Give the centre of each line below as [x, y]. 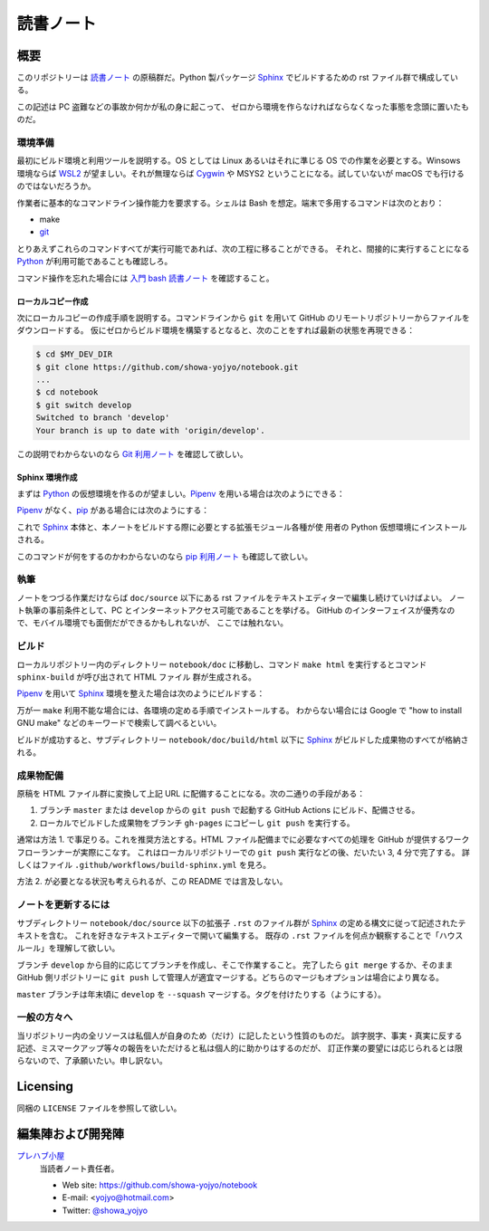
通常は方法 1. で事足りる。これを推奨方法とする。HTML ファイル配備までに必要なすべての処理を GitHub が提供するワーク [243, 840]
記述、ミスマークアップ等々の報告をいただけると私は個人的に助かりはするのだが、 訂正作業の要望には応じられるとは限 [240, 1048]
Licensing [45, 1087]
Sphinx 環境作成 [47, 477]
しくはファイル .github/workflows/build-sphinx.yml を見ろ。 [144, 865]
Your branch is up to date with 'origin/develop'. [151, 430]
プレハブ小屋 [41, 1156]
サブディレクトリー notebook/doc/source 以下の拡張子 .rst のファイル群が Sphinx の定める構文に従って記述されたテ [241, 922]
